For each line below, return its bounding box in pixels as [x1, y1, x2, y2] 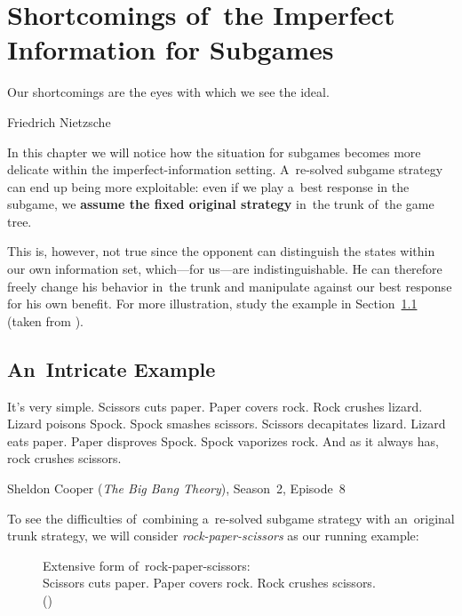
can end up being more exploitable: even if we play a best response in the [7, 177, 410, 196]
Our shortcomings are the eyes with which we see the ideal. [7, 83, 330, 101]
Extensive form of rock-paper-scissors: [43, 556, 251, 574]
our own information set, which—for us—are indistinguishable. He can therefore [7, 260, 442, 278]
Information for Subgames [7, 31, 334, 68]
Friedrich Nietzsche [7, 112, 111, 131]
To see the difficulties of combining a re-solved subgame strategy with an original [7, 508, 455, 527]
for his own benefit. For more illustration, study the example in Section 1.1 [7, 294, 418, 313]
